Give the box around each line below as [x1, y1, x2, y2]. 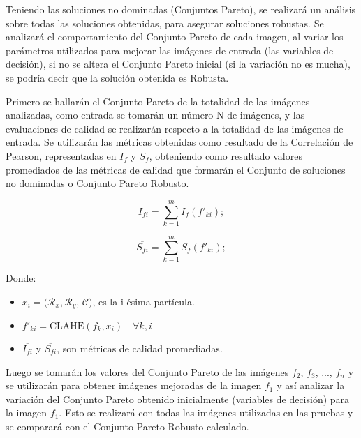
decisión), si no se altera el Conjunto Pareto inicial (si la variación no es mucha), [6, 56, 351, 71]
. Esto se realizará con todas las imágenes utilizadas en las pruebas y [59, 405, 353, 420]
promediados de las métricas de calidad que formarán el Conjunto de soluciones [6, 162, 346, 176]
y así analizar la [277, 378, 345, 393]
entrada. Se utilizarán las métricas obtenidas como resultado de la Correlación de [6, 135, 353, 149]
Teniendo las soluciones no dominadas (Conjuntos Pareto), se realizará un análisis [6, 2, 356, 16]
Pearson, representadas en [6, 148, 117, 163]
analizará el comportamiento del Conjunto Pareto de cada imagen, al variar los [6, 29, 344, 44]
